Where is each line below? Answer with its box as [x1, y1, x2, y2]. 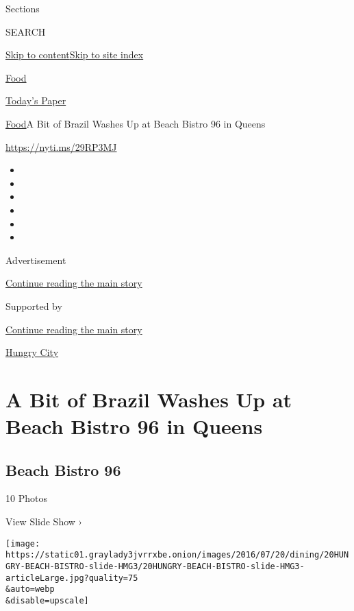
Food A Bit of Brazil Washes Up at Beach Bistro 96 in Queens [5, 116, 266, 130]
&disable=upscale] [5, 595, 89, 606]
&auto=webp [5, 584, 55, 595]
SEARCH [5, 24, 46, 38]
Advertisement [5, 252, 66, 267]
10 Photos [5, 491, 47, 505]
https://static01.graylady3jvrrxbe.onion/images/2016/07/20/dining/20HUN [5, 550, 349, 560]
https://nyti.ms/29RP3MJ [5, 139, 117, 154]
